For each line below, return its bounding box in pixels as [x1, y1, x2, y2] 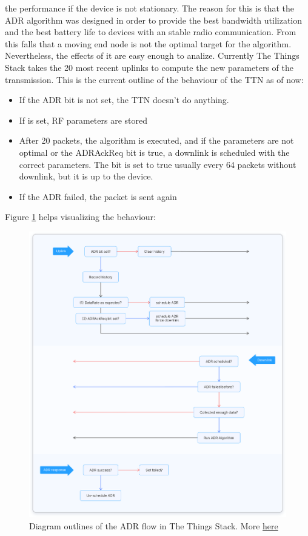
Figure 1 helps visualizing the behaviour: [5, 210, 156, 223]
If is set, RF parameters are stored [19, 113, 148, 126]
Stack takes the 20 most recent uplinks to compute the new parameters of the [5, 61, 293, 73]
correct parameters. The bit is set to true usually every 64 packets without [19, 158, 296, 170]
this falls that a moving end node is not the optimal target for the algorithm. [5, 37, 292, 50]
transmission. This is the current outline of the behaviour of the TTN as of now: [5, 73, 304, 85]
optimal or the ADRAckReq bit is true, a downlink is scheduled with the [19, 146, 290, 158]
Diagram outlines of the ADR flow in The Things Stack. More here [29, 519, 278, 532]
